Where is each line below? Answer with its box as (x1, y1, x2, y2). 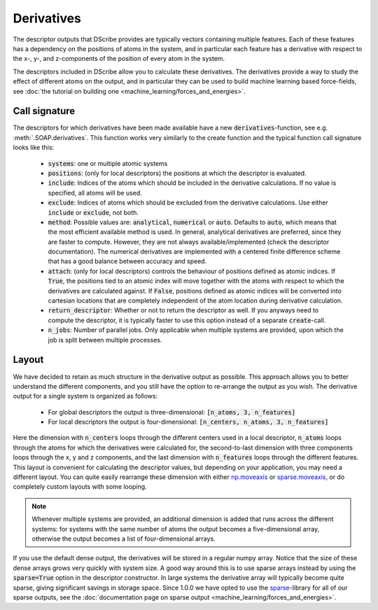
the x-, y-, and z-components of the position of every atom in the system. (13, 55, 225, 63)
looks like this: (13, 144, 55, 152)
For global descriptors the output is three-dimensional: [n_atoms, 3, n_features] (48, 408, 296, 416)
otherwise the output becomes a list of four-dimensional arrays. (31, 534, 216, 543)
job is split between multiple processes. (48, 335, 162, 344)
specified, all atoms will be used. (48, 188, 143, 197)
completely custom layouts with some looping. (13, 483, 147, 491)
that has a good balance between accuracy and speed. (48, 257, 207, 265)
